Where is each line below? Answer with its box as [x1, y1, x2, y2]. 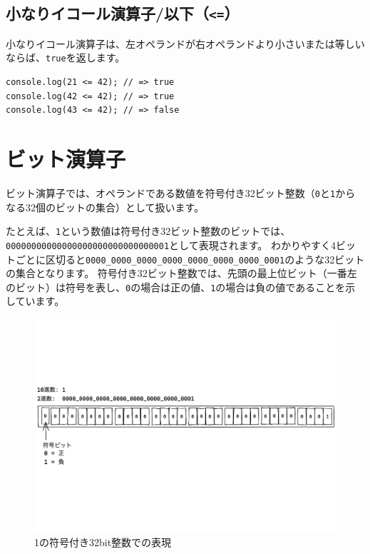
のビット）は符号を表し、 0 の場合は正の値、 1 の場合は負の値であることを [6, 279, 346, 294]
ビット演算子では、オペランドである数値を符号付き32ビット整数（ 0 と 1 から [6, 185, 356, 200]
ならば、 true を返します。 [6, 50, 125, 65]
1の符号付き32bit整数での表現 [34, 535, 172, 550]
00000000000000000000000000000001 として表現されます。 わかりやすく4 [6, 237, 336, 252]
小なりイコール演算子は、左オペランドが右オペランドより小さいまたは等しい [6, 36, 365, 51]
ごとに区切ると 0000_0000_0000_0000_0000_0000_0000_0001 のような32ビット [15, 251, 365, 266]
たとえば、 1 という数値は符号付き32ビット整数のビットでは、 [6, 223, 291, 238]
